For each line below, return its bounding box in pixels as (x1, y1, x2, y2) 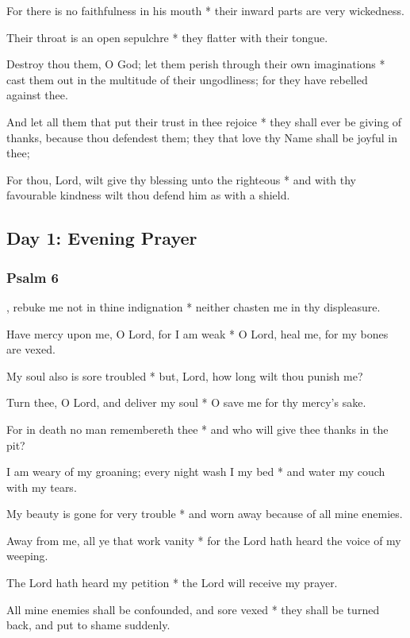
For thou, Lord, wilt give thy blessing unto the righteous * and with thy (6, 171, 356, 188)
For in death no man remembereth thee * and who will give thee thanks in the (6, 420, 389, 437)
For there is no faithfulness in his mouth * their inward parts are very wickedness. (6, 2, 404, 18)
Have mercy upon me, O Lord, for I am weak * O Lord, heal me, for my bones (6, 325, 389, 342)
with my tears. (6, 478, 77, 495)
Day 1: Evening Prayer (6, 226, 197, 250)
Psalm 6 (6, 267, 59, 287)
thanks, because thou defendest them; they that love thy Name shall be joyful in (6, 129, 398, 145)
